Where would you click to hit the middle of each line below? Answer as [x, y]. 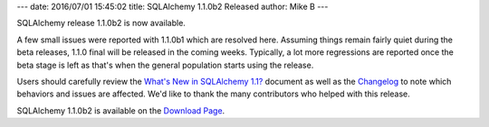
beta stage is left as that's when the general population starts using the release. [165, 65]
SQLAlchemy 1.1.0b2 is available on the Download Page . [121, 110]
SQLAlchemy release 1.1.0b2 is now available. [101, 23]
